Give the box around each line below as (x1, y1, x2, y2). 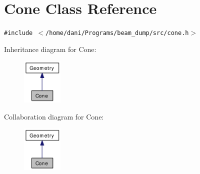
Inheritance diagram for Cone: (4, 43, 96, 54)
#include (4, 29, 33, 37)
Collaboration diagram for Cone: (4, 111, 104, 121)
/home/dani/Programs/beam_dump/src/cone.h (45, 29, 189, 37)
